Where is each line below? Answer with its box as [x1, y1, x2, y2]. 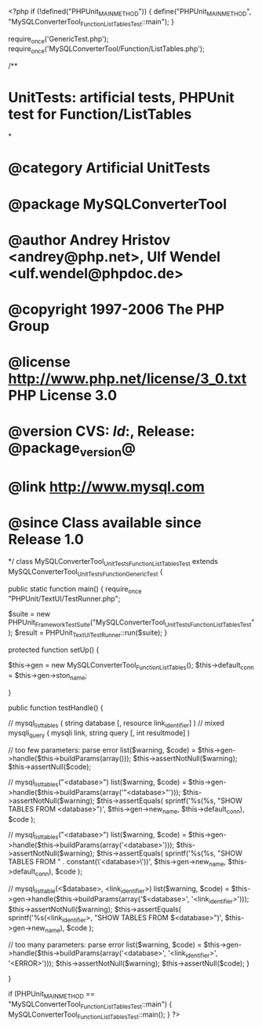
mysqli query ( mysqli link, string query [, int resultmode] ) [8, 728, 191, 740]
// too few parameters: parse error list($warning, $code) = [8, 745, 196, 755]
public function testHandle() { [8, 703, 104, 712]
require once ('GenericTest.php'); [8, 34, 109, 46]
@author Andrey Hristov [8, 231, 171, 248]
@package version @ [8, 440, 136, 459]
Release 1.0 [8, 531, 84, 549]
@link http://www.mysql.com [8, 478, 206, 496]
